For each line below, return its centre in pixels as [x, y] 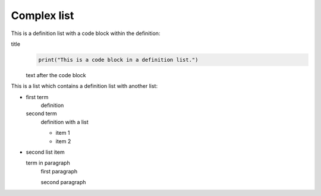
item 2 [63, 141]
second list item [45, 152]
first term [37, 97]
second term [42, 113]
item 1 [63, 133]
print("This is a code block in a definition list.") [118, 60]
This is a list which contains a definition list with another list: [84, 86]
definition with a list [64, 122]
